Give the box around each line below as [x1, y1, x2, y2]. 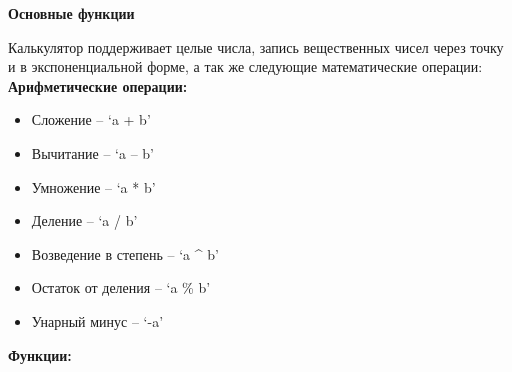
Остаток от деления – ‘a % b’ [31, 277, 211, 298]
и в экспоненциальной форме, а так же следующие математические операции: [8, 56, 483, 77]
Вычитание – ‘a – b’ [31, 142, 154, 163]
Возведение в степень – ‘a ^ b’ [31, 243, 219, 264]
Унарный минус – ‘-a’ [31, 310, 164, 331]
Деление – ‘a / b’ [31, 210, 138, 231]
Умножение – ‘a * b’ [31, 176, 156, 197]
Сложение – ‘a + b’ [31, 109, 151, 130]
